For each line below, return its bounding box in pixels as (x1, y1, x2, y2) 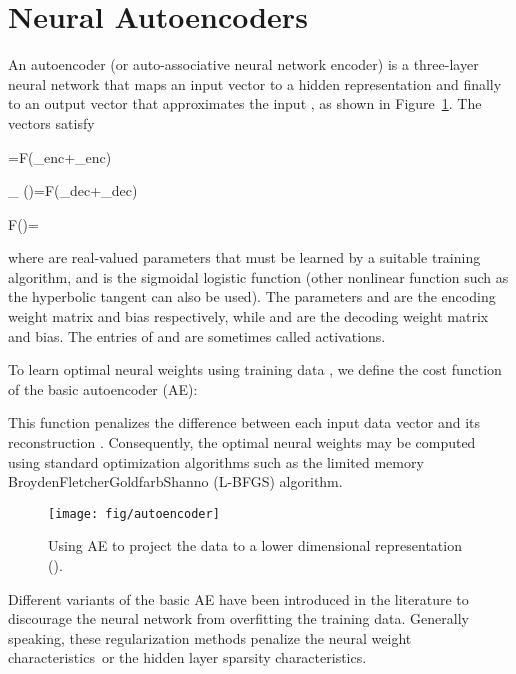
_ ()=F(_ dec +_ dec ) (8, 180, 138, 201)
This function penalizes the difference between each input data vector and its (8, 412, 481, 433)
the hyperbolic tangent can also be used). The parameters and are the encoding (8, 286, 496, 307)
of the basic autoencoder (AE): (8, 378, 198, 399)
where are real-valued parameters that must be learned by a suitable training (8, 247, 481, 268)
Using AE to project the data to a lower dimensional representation (48, 535, 462, 556)
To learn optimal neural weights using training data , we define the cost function (8, 359, 502, 380)
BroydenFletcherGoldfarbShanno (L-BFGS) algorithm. (8, 471, 343, 492)
